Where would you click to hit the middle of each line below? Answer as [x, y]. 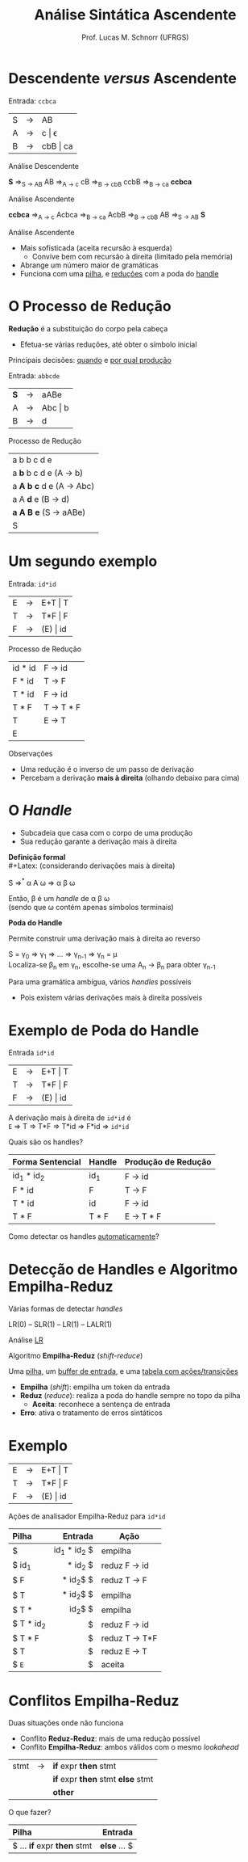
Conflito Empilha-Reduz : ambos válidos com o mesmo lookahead [129, 1747]
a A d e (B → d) [41, 499]
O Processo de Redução [90, 307]
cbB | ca [57, 145]
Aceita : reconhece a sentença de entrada [101, 1405]
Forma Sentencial [47, 1162]
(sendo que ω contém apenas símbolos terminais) [91, 907]
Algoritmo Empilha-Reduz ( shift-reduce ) [76, 1356]
